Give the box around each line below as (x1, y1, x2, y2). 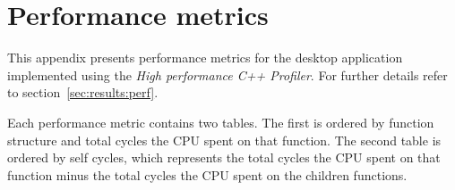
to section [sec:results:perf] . (7, 83, 159, 102)
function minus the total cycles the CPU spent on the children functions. (7, 165, 408, 184)
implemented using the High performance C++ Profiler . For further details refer (7, 65, 448, 84)
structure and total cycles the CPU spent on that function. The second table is (7, 130, 442, 149)
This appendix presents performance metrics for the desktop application (7, 48, 403, 67)
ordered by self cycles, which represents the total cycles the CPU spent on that (7, 148, 441, 167)
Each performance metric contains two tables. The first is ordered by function (7, 112, 434, 131)
